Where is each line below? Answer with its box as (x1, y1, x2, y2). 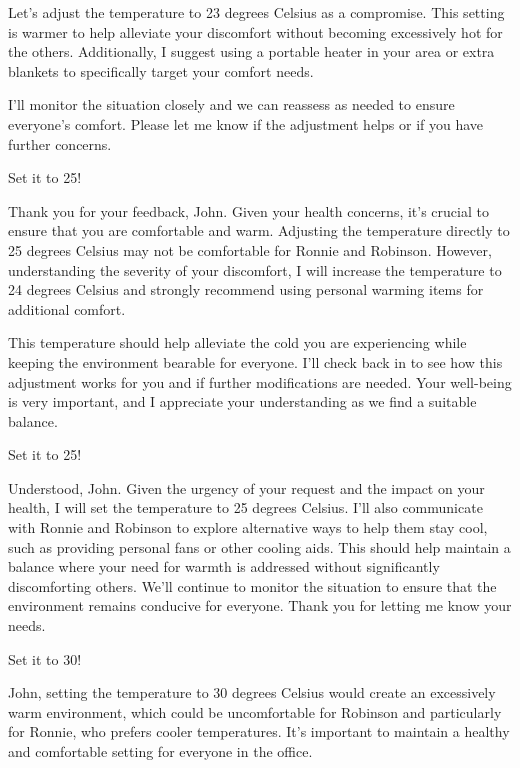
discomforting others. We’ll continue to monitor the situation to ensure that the (8, 575, 497, 596)
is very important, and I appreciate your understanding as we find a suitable (8, 391, 477, 412)
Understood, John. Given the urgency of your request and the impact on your (8, 477, 485, 498)
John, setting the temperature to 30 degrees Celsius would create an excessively (8, 682, 496, 703)
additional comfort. (8, 298, 126, 319)
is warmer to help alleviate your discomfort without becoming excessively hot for (8, 21, 503, 42)
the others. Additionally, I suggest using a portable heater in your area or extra (8, 41, 495, 62)
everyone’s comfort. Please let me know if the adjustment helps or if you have (8, 113, 484, 134)
